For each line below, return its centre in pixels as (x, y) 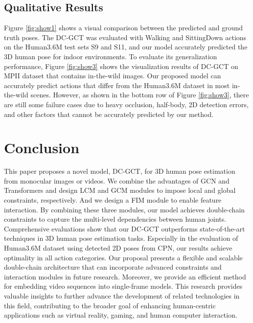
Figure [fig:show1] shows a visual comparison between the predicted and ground (124, 28)
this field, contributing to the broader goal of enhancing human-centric (110, 305)
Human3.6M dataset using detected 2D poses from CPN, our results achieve (118, 248)
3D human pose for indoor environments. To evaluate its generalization (111, 56)
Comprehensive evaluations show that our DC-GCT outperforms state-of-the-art (125, 228)
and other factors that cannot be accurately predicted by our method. (109, 114)
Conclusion (42, 148)
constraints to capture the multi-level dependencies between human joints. (115, 219)
